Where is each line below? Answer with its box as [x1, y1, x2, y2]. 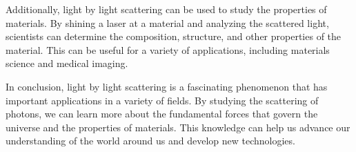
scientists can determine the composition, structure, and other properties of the [6, 29, 342, 44]
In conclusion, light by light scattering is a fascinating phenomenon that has [6, 79, 328, 93]
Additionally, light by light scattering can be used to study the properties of [6, 2, 327, 16]
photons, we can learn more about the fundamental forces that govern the [6, 106, 318, 121]
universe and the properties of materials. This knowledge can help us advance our [6, 120, 350, 134]
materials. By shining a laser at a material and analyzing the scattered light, [6, 15, 329, 30]
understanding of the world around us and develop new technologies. [6, 133, 295, 148]
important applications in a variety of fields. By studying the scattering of [6, 93, 319, 107]
